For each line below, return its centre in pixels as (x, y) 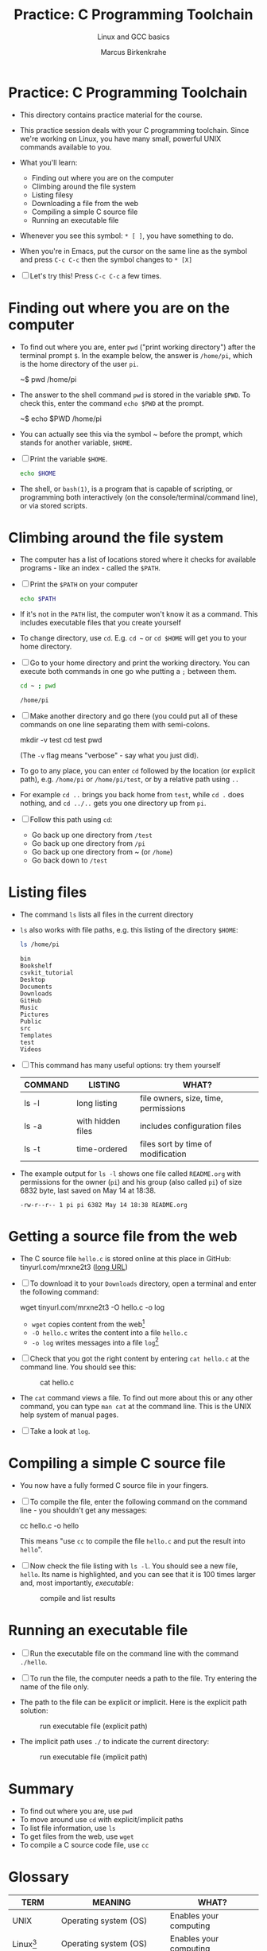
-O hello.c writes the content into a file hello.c (110, 1332)
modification (163, 1154)
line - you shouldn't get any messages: (83, 1510)
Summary (41, 1789)
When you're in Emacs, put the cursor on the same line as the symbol (133, 251)
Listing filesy (52, 195)
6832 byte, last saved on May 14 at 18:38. (88, 1190)
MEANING (112, 1902)
